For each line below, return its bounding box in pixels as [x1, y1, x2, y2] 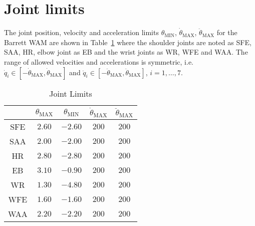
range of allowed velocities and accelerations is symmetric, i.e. [4, 56, 193, 67]
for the [216, 27, 237, 38]
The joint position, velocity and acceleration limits [4, 27, 159, 38]
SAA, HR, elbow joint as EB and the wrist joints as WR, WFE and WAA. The [4, 47, 248, 57]
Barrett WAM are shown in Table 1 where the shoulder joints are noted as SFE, [4, 37, 251, 47]
